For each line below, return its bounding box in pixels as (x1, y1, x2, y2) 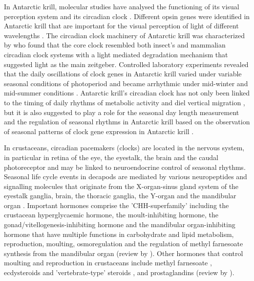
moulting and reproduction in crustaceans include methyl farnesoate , (4, 258, 212, 268)
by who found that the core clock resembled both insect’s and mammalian (4, 40, 226, 50)
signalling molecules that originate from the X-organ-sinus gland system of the (4, 181, 239, 191)
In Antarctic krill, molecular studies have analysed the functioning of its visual (4, 1, 239, 11)
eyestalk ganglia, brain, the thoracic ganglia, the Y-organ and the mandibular (4, 190, 236, 201)
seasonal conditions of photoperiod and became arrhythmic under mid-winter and (4, 78, 248, 88)
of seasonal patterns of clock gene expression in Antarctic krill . (4, 126, 194, 136)
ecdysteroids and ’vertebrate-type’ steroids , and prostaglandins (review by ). (4, 267, 234, 278)
